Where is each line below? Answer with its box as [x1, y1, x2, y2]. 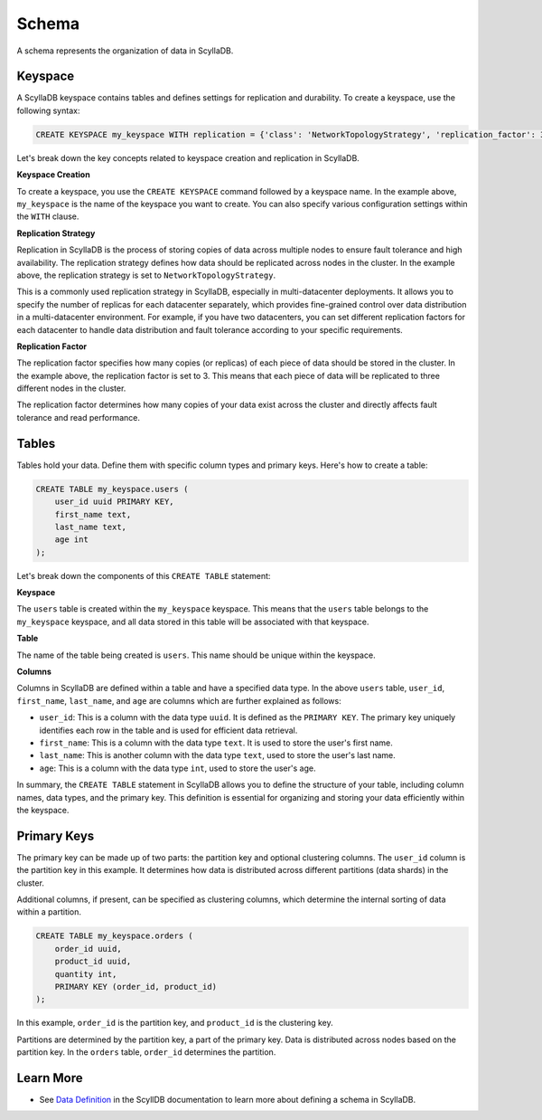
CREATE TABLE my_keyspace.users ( [35, 484, 189, 494]
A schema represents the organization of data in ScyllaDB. [16, 45, 234, 56]
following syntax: [16, 105, 80, 116]
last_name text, [54, 521, 126, 532]
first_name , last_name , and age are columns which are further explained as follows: [16, 695, 342, 706]
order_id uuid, [54, 944, 122, 954]
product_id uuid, [54, 956, 132, 967]
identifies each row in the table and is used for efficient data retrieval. [39, 725, 298, 736]
